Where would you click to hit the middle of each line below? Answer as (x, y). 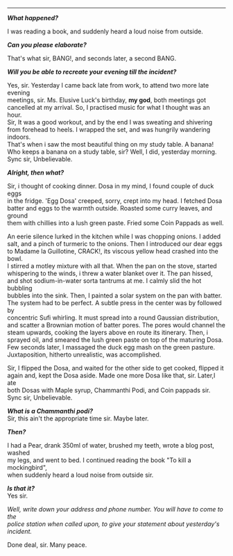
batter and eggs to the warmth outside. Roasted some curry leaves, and (110, 208)
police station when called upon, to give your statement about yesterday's (113, 524)
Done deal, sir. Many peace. (47, 545)
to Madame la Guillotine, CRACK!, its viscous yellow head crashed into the (113, 251)
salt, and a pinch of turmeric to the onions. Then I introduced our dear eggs (115, 244)
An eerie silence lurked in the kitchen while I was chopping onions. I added (114, 236)
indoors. (19, 137)
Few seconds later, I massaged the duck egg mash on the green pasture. (111, 347)
